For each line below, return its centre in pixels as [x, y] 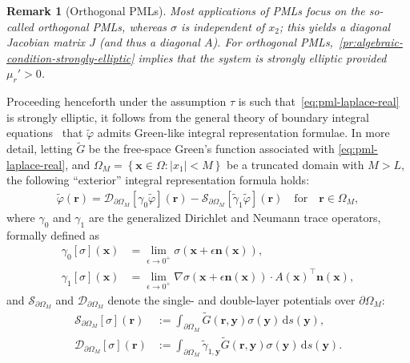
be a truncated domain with [295, 164]
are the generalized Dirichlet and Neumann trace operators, [235, 217]
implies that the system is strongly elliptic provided [262, 57]
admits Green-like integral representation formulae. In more [243, 133]
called [20, 26]
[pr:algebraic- [371, 42]
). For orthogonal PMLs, [273, 42]
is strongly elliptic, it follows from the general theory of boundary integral [188, 117]
